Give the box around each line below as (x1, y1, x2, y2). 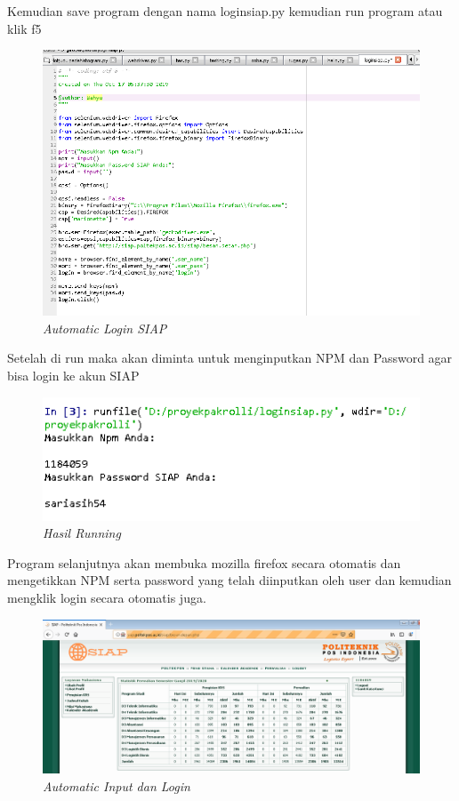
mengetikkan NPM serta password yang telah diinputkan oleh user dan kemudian (7, 571, 452, 589)
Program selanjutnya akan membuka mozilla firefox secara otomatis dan (7, 553, 401, 572)
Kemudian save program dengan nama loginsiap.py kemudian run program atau (7, 2, 443, 20)
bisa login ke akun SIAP (7, 365, 140, 384)
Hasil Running (43, 524, 121, 542)
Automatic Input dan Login (43, 777, 190, 796)
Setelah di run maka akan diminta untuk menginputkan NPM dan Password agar (7, 348, 453, 367)
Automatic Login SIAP (43, 318, 167, 337)
